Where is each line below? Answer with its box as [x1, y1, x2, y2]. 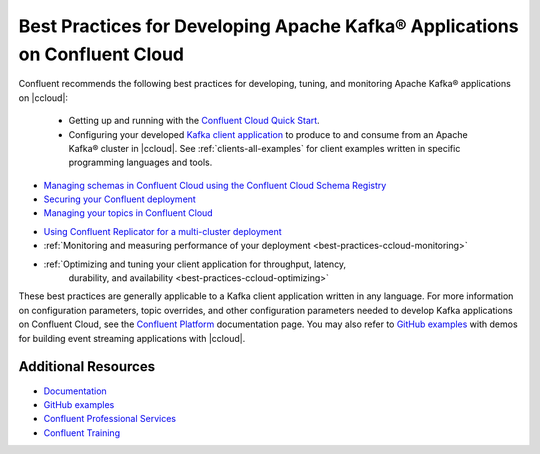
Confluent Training [43, 426, 120, 439]
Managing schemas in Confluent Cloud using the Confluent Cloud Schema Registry [43, 179, 387, 191]
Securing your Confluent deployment [43, 193, 197, 205]
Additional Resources [18, 358, 155, 375]
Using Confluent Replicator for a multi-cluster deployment [43, 225, 282, 237]
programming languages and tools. [68, 156, 213, 169]
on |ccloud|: [18, 91, 69, 104]
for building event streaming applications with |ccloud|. [18, 332, 246, 344]
